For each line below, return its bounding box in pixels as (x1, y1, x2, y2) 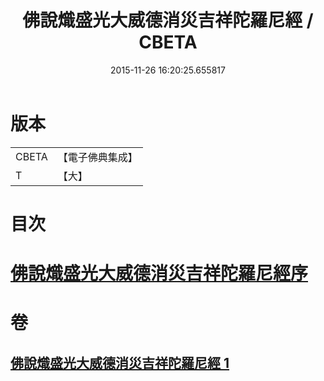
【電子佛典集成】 (57, 150, 138, 164)
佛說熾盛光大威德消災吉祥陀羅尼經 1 (10, 354, 230, 371)
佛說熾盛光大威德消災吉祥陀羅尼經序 (10, 262, 309, 285)
